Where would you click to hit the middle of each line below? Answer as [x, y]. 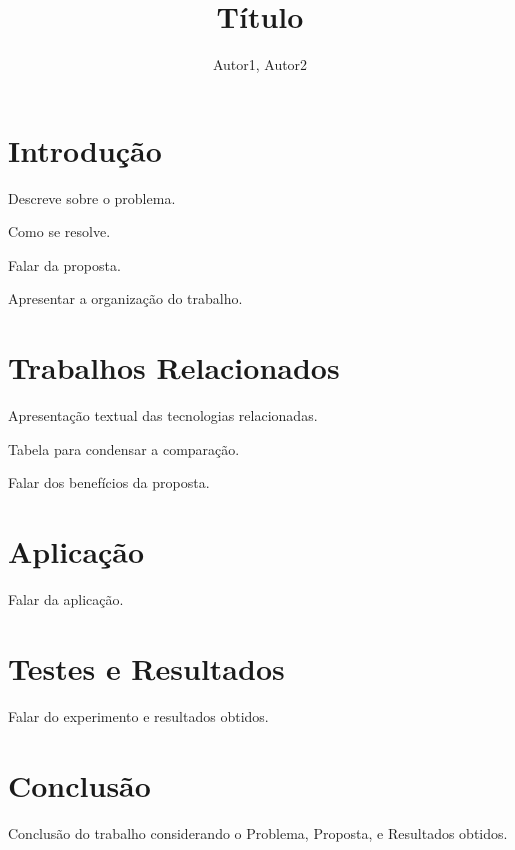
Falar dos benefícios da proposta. [109, 482]
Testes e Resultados [146, 667]
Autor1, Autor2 [260, 64]
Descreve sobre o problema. [92, 197]
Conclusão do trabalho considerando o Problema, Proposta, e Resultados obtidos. [258, 832]
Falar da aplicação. [66, 599]
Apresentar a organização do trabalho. [125, 298]
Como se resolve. [59, 231]
